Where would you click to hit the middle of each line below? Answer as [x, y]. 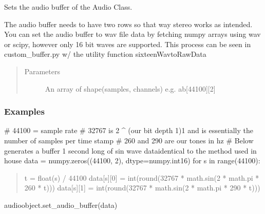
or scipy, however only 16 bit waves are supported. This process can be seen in [128, 44]
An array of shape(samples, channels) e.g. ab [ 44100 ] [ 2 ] [130, 88]
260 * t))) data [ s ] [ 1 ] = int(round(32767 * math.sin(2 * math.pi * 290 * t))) [142, 188]
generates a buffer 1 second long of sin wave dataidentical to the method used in [130, 150]
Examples [24, 111]
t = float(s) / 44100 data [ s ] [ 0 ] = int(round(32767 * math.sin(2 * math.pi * [142, 177]
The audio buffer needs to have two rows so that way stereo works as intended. [128, 24]
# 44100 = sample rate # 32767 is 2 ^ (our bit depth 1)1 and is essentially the [129, 130]
